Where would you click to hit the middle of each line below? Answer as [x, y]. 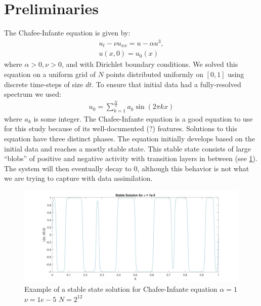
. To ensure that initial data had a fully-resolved [166, 84]
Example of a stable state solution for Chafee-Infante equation [121, 289]
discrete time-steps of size [44, 84]
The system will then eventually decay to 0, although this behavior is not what [127, 168]
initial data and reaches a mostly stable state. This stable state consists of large [128, 148]
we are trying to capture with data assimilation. [78, 178]
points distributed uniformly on [155, 74]
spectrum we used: [33, 94]
